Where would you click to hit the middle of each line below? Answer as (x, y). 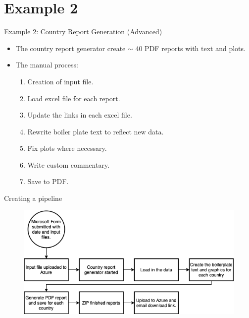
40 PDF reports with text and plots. (190, 48)
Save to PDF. (48, 181)
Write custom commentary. (69, 164)
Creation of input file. (60, 81)
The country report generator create (71, 48)
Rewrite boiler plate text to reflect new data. (96, 131)
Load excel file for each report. (74, 98)
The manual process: (47, 65)
